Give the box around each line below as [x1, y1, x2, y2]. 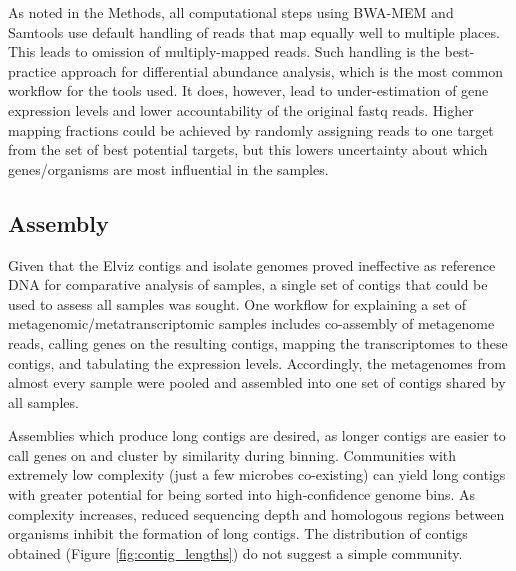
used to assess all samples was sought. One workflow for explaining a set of [8, 293, 467, 314]
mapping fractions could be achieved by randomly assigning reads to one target [8, 119, 494, 140]
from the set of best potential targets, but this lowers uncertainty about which [8, 139, 488, 160]
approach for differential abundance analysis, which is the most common [60, 60, 504, 81]
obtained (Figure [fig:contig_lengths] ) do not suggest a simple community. [8, 542, 463, 563]
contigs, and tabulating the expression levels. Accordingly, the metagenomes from [8, 352, 506, 373]
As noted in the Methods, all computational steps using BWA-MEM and [8, 2, 454, 22]
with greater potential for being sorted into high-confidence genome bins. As [8, 484, 476, 505]
